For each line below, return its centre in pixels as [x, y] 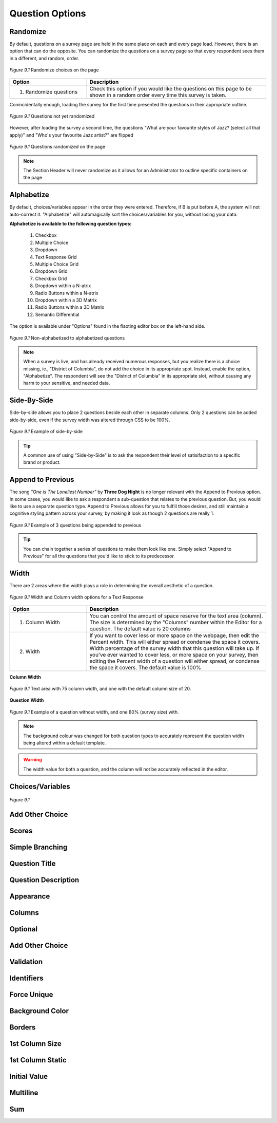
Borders [23, 1027]
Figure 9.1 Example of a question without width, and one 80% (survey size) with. [94, 712]
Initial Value [29, 1077]
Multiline [24, 1093]
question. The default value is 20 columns [140, 628]
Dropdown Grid [51, 271]
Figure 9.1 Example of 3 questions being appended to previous [75, 525]
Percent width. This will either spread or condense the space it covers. [175, 642]
